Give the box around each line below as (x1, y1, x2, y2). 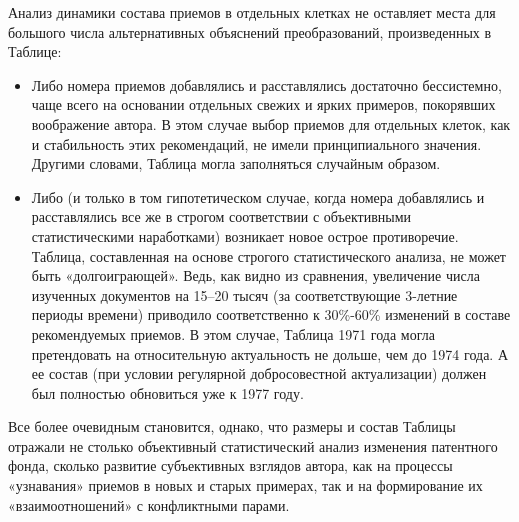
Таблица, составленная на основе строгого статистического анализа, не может (31, 245, 506, 266)
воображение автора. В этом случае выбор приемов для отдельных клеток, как (31, 113, 511, 134)
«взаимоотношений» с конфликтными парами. (8, 494, 290, 515)
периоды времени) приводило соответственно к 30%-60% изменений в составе (31, 304, 511, 325)
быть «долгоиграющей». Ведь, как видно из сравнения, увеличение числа (31, 265, 480, 286)
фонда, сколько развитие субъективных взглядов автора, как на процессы (8, 455, 453, 476)
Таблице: (8, 41, 62, 62)
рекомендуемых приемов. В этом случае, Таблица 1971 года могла (31, 323, 435, 344)
